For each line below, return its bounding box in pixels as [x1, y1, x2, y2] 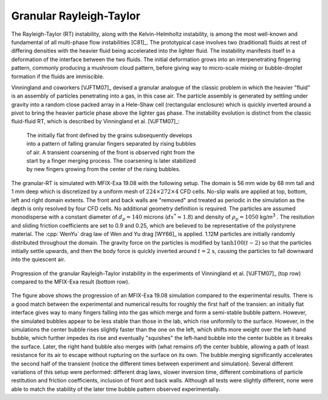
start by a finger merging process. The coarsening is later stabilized [26, 157, 196, 164]
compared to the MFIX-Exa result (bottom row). [11, 278, 130, 285]
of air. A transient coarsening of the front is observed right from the [26, 149, 195, 156]
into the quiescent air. [11, 256, 66, 263]
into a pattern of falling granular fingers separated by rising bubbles [26, 140, 196, 147]
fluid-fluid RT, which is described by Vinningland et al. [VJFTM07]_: [11, 118, 180, 125]
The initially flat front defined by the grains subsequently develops [26, 131, 193, 139]
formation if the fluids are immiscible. [11, 73, 104, 80]
